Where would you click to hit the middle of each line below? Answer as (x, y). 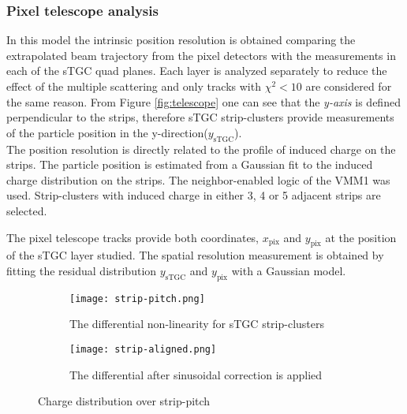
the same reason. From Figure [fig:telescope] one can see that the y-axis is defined (203, 101)
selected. (27, 210)
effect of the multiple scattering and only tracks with (134, 86)
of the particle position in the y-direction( (107, 132)
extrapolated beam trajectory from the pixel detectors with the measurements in (201, 55)
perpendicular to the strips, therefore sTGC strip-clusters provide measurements (200, 117)
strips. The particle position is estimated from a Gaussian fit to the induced (190, 164)
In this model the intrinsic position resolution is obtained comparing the (181, 40)
